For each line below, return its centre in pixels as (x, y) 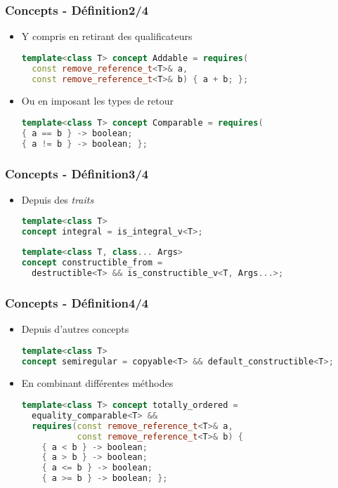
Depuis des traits (58, 199)
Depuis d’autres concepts (75, 329)
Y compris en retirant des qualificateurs (107, 36)
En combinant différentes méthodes (97, 383)
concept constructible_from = (92, 263)
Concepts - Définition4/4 (77, 302)
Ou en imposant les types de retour (97, 101)
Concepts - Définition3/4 (77, 173)
